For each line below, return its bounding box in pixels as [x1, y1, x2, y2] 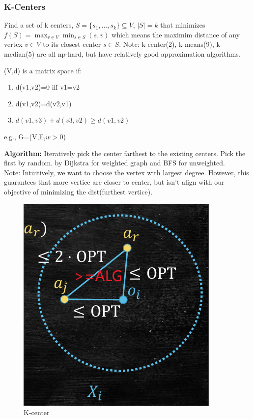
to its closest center [43, 39, 101, 49]
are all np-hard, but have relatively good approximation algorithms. [36, 49, 241, 59]
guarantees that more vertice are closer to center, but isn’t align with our [4, 177, 225, 187]
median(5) [4, 49, 35, 59]
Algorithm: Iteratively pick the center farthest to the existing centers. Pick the [4, 148, 246, 158]
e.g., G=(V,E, [4, 131, 46, 141]
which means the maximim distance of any [112, 29, 240, 39]
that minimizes [160, 20, 205, 30]
